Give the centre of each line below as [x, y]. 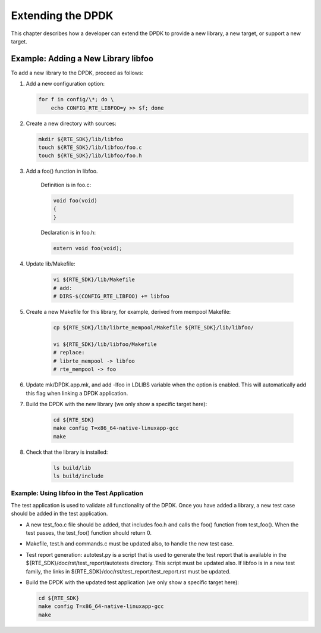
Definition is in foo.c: [66, 185]
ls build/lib [72, 468]
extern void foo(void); [88, 248]
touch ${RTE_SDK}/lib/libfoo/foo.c [90, 147]
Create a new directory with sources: [71, 123]
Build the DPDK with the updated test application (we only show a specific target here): [132, 582]
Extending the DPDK [62, 15]
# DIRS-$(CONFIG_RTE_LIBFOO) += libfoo [111, 297]
